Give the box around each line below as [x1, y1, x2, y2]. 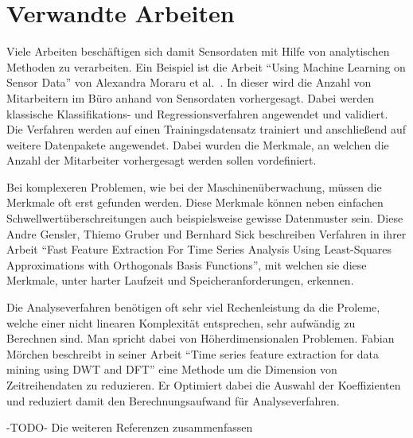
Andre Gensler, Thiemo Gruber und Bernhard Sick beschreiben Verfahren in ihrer [6, 225, 407, 242]
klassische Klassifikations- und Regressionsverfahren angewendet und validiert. [6, 105, 388, 122]
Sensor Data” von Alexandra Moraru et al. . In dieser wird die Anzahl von [6, 74, 372, 91]
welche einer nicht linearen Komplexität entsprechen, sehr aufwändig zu [6, 314, 356, 331]
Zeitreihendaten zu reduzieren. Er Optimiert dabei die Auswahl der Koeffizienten [6, 377, 401, 393]
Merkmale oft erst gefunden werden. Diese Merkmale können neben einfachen [6, 194, 384, 211]
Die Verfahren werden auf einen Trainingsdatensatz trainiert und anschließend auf [6, 121, 406, 138]
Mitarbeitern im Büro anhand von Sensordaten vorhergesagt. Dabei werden [6, 89, 375, 106]
